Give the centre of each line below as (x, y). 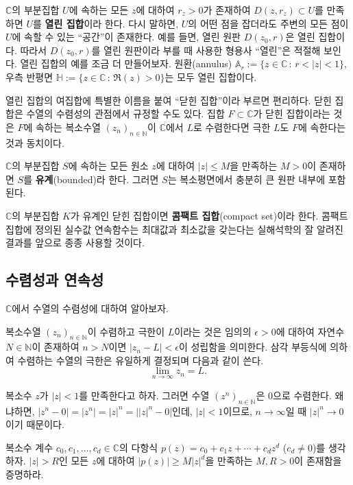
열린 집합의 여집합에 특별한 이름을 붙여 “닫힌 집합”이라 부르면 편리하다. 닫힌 (169, 100)
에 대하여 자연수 (310, 331)
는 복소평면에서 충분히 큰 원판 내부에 (246, 179)
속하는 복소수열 (68, 127)
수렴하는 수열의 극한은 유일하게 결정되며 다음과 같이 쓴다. (141, 360)
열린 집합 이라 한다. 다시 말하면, (112, 23)
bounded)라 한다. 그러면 (108, 179)
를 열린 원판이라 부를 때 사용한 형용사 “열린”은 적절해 (206, 50)
